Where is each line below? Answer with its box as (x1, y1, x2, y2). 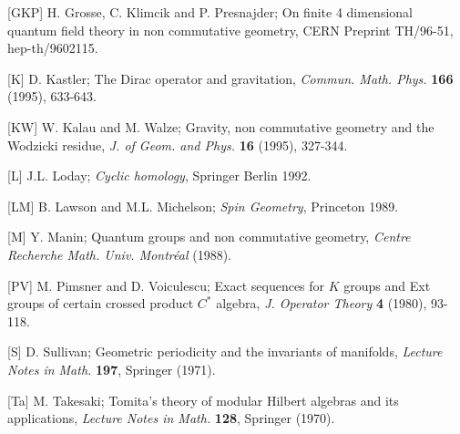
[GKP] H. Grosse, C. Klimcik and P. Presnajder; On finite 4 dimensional (7, 3, 413, 21)
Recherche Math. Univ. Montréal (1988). (7, 244, 231, 263)
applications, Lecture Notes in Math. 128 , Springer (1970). (7, 408, 335, 428)
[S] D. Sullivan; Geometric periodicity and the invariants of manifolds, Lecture (7, 342, 443, 361)
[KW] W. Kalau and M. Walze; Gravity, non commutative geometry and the (7, 117, 434, 136)
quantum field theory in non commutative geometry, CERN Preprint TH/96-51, (7, 20, 454, 39)
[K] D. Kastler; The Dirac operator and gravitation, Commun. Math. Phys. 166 (7, 68, 454, 88)
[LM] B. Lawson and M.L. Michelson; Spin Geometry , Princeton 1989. (7, 196, 399, 215)
